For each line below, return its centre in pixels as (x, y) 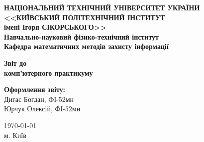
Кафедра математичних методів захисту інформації (86, 46)
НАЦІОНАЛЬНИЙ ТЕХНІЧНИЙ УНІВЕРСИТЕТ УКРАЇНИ (102, 7)
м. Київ (15, 135)
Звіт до (15, 63)
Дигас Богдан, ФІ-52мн (39, 99)
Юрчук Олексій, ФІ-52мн (42, 109)
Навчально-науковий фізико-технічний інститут (81, 36)
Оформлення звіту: (35, 89)
